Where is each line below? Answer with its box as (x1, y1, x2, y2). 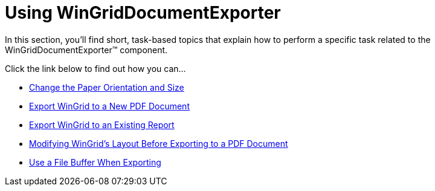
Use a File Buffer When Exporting (29, 157, 161, 167)
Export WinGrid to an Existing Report (29, 119, 175, 130)
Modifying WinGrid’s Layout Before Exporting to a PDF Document (29, 138, 288, 149)
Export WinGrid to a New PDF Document (29, 100, 190, 111)
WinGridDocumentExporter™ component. (5, 44, 168, 55)
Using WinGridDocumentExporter (5, 2, 281, 23)
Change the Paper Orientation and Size (29, 82, 184, 92)
